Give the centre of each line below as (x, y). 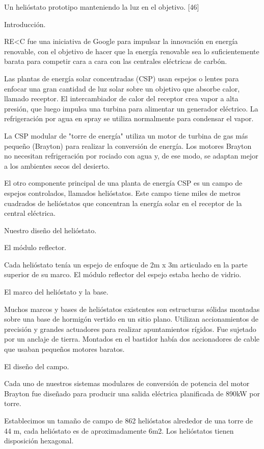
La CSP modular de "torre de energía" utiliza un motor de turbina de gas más (126, 135)
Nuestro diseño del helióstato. (50, 230)
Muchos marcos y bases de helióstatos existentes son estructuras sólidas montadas (132, 309)
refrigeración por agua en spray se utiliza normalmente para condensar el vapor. (129, 118)
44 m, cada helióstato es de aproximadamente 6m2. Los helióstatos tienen (119, 430)
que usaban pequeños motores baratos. (64, 349)
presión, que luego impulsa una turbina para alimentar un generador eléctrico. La (131, 108)
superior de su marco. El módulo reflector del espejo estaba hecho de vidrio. (123, 274)
